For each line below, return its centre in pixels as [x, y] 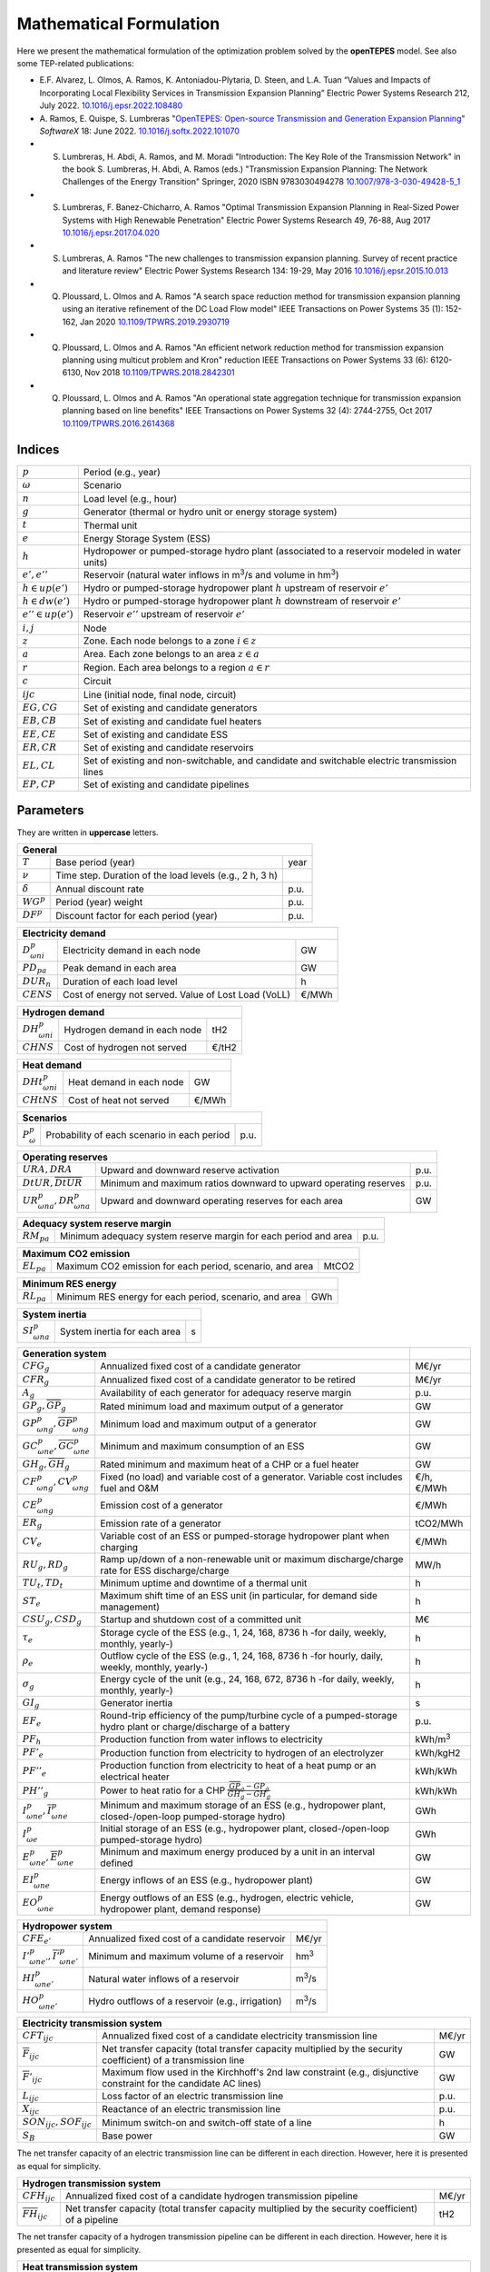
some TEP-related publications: [76, 63]
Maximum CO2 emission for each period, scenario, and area [185, 1266]
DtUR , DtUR [52, 1183]
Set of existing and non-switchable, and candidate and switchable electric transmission [270, 761]
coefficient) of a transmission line [173, 2060]
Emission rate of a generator [161, 1523]
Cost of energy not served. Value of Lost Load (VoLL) [176, 995]
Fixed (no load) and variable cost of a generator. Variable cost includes [251, 1477]
